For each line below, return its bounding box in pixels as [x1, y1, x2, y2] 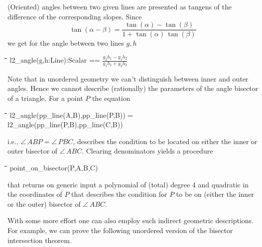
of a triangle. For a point [7, 93, 83, 103]
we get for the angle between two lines [7, 38, 124, 48]
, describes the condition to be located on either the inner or [73, 136, 258, 146]
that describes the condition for [71, 189, 167, 199]
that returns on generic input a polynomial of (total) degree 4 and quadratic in [7, 179, 249, 189]
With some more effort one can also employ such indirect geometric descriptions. [7, 215, 254, 226]
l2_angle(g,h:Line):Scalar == [9, 55, 100, 65]
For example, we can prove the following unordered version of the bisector [7, 225, 233, 236]
